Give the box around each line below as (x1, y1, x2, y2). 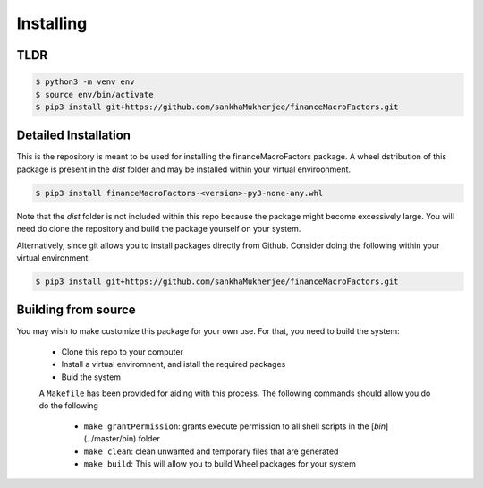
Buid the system (61, 372, 121, 382)
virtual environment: (16, 252, 91, 263)
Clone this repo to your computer (61, 346, 183, 357)
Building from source (16, 303, 136, 318)
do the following (38, 400, 98, 411)
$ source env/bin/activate (35, 90, 154, 99)
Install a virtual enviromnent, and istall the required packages (61, 359, 286, 370)
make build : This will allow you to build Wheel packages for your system (83, 458, 357, 469)
